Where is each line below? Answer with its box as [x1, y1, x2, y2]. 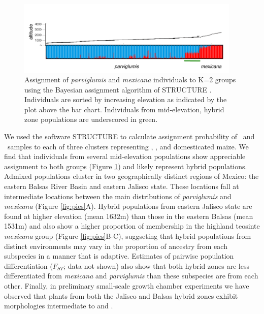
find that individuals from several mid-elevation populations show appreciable [4, 151, 246, 162]
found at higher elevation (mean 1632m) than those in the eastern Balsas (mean [4, 210, 253, 221]
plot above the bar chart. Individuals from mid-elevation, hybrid [24, 104, 224, 114]
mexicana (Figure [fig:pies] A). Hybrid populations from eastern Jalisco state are [4, 201, 252, 211]
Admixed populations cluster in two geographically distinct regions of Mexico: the [4, 171, 259, 181]
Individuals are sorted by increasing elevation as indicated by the [24, 94, 227, 105]
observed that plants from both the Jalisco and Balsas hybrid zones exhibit [4, 290, 238, 301]
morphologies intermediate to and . [4, 300, 113, 311]
